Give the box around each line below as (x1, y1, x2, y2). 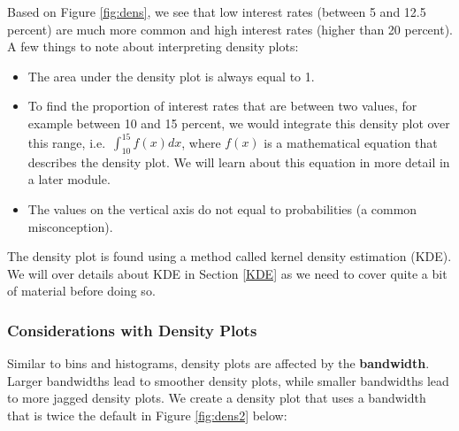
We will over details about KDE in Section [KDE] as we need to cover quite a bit (7, 264, 448, 282)
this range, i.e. (27, 133, 106, 151)
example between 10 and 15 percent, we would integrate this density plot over (27, 113, 450, 132)
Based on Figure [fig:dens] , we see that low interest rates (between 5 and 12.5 (7, 3, 426, 20)
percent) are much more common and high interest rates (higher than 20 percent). (7, 19, 454, 38)
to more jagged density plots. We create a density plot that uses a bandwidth (7, 389, 426, 407)
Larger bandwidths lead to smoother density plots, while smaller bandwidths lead (7, 371, 449, 389)
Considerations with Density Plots (7, 319, 257, 341)
